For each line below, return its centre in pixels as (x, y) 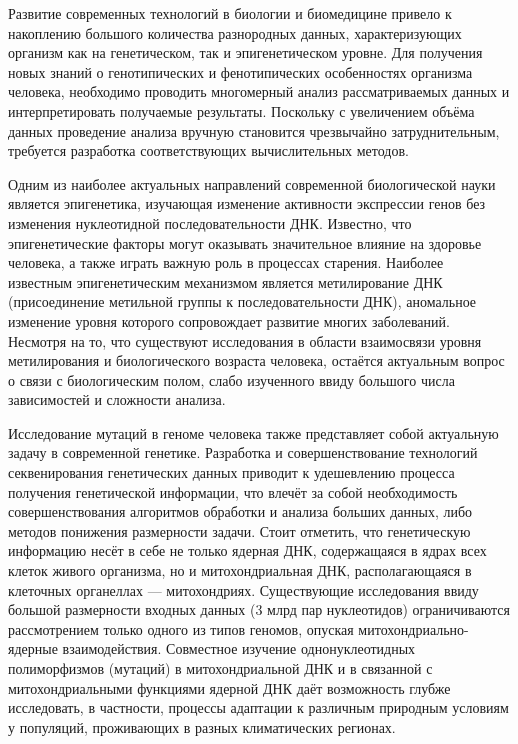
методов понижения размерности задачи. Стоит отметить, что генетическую (239, 530)
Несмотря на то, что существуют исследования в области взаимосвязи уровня (245, 340)
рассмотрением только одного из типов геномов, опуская (181, 628)
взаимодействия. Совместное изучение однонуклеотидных (239, 648)
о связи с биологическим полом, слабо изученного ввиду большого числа (231, 379)
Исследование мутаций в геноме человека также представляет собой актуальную (253, 432)
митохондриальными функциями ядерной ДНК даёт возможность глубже (229, 687)
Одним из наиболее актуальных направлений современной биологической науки (252, 183)
